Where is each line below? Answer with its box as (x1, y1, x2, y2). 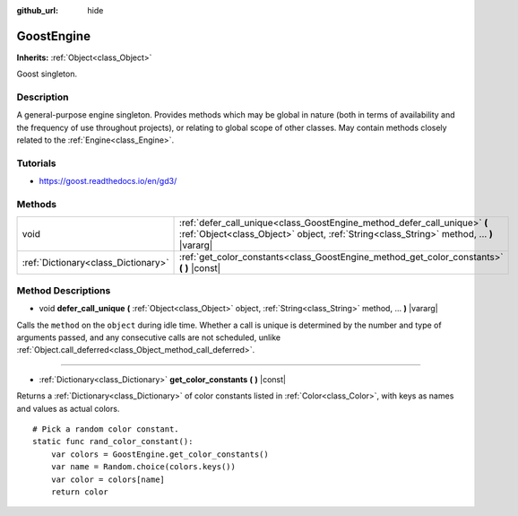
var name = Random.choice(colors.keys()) (50, 462, 237, 472)
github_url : (16, 5, 58, 15)
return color (50, 486, 108, 497)
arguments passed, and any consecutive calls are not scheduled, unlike (16, 332, 281, 343)
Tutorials (16, 157, 57, 170)
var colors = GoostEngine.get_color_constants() (50, 449, 269, 459)
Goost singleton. (16, 68, 78, 80)
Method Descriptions (16, 284, 111, 296)
